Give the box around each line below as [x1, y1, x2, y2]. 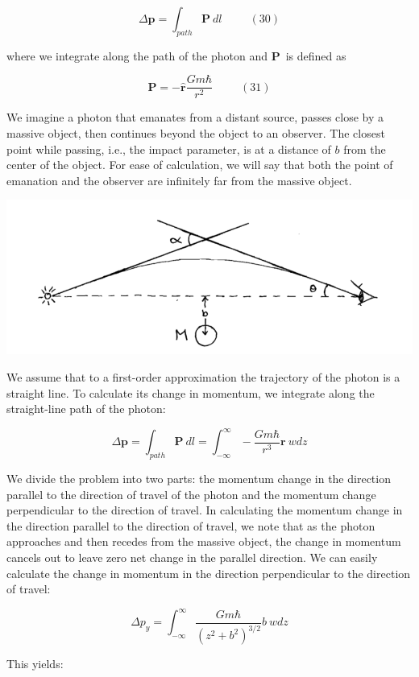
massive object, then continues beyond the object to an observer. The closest [6, 125, 385, 142]
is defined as [285, 47, 346, 64]
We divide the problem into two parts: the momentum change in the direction [6, 470, 391, 486]
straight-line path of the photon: [6, 400, 166, 417]
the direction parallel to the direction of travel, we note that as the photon [6, 517, 375, 534]
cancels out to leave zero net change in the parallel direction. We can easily [6, 548, 378, 565]
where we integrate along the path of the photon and [6, 47, 268, 64]
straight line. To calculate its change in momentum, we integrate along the [6, 384, 375, 401]
